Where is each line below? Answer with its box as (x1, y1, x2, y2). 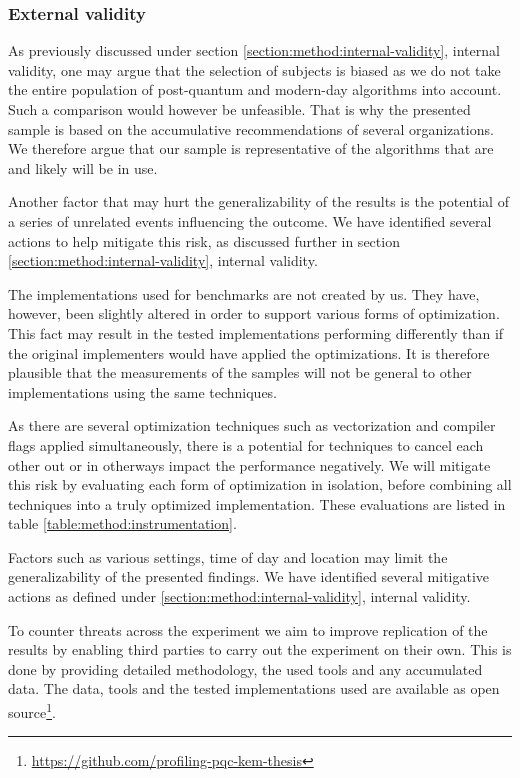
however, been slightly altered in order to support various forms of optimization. (8, 303, 500, 324)
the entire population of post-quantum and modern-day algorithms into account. (8, 79, 502, 100)
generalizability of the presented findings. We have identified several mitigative (8, 566, 490, 587)
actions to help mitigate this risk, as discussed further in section (8, 230, 400, 251)
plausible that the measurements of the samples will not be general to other (8, 362, 472, 383)
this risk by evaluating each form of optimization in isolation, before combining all (8, 474, 512, 495)
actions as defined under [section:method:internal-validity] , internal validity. (8, 586, 471, 607)
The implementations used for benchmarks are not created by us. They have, (8, 283, 480, 304)
